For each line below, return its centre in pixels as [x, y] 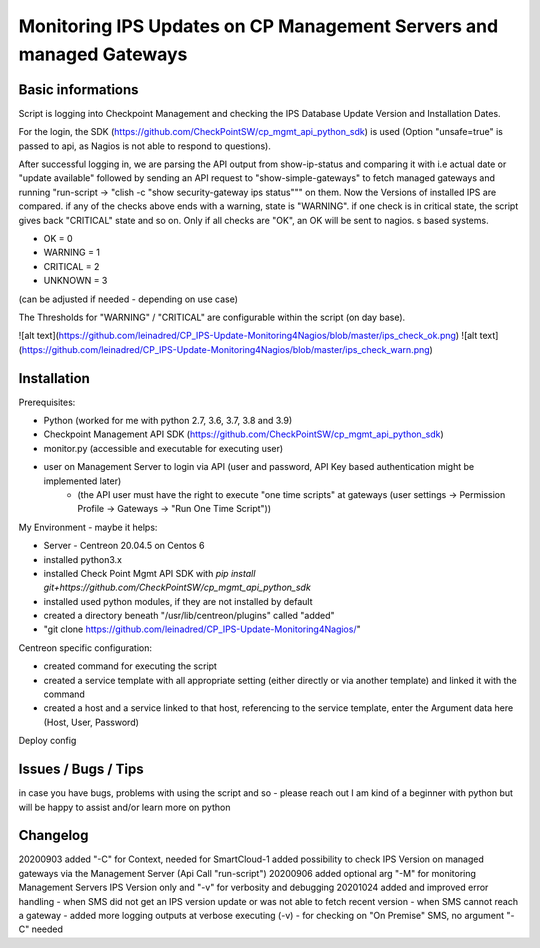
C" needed [41, 929]
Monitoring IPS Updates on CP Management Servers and [258, 26]
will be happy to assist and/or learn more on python [124, 807]
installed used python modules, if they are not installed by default [178, 601]
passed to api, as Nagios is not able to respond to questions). [145, 146]
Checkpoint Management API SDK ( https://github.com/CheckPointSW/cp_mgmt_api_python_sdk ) [243, 434]
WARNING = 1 [71, 252]
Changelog [53, 835]
